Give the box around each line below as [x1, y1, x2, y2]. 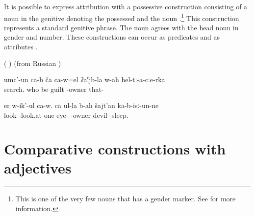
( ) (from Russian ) [4, 58, 61, 68]
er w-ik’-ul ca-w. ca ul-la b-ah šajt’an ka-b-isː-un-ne [4, 100, 159, 110]
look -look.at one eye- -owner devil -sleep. [4, 110, 128, 120]
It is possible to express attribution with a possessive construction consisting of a [4, 1, 248, 11]
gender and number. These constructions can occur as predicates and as [4, 32, 220, 42]
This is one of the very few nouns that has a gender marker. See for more [15, 193, 236, 203]
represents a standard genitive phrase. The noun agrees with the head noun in [4, 22, 239, 32]
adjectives [4, 157, 72, 177]
